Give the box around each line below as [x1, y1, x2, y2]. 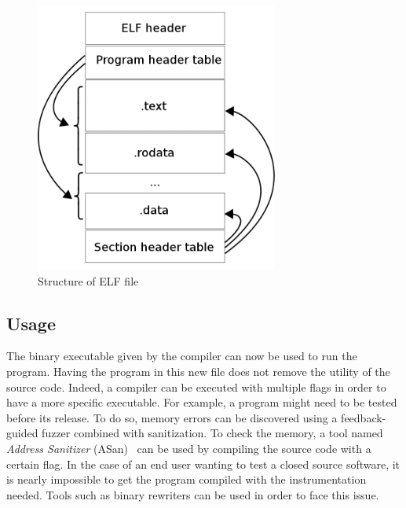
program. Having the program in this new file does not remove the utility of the [6, 363, 390, 380]
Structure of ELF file [38, 272, 139, 289]
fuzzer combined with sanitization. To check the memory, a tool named [42, 425, 383, 441]
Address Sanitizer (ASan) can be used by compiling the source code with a [6, 440, 371, 456]
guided [6, 425, 38, 441]
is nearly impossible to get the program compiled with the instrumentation [6, 471, 367, 488]
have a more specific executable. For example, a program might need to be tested [6, 394, 397, 410]
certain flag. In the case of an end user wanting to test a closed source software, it [6, 455, 401, 472]
